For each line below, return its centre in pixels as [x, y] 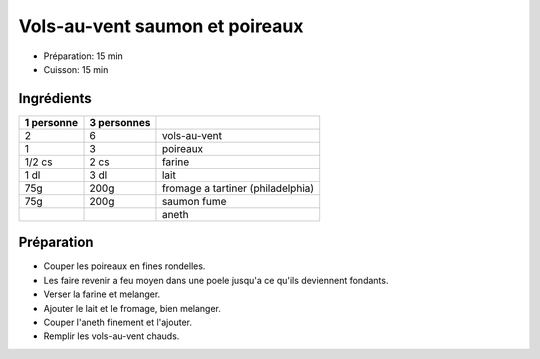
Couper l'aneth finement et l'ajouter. [117, 322]
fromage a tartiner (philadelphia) [238, 188]
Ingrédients [55, 98]
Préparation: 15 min [83, 56]
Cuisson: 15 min [76, 69]
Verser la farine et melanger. [102, 294]
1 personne [51, 122]
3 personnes [120, 122]
